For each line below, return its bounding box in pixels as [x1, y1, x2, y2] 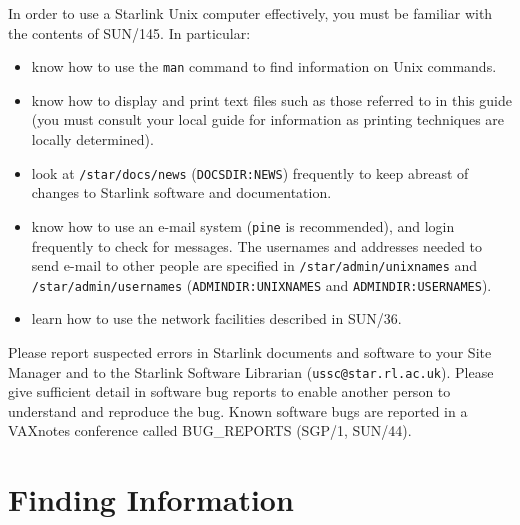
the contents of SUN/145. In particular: [8, 22, 251, 43]
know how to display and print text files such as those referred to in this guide [31, 89, 512, 110]
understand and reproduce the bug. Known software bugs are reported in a [8, 400, 468, 421]
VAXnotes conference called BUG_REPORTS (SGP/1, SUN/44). [8, 420, 412, 441]
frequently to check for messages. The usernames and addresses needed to [31, 235, 483, 256]
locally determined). [31, 129, 154, 150]
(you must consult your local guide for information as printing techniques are [31, 109, 505, 130]
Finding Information [8, 479, 294, 520]
